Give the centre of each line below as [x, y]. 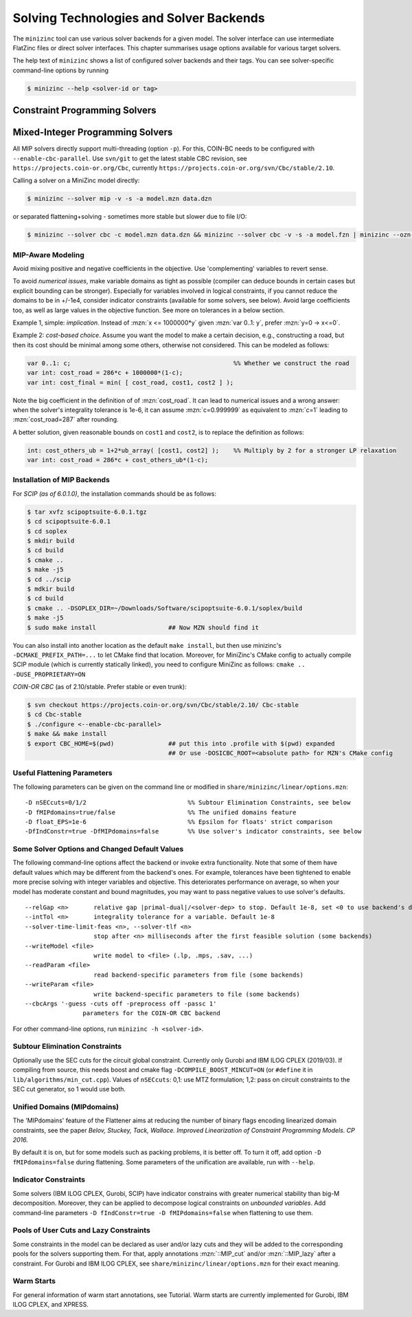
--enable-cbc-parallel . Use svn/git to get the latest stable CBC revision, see [130, 158]
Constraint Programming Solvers [84, 110]
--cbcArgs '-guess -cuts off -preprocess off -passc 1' [121, 1003]
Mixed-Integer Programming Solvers [93, 132]
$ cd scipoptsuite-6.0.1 [69, 522]
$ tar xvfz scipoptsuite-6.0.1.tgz [87, 512]
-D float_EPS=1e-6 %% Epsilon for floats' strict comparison [179, 821]
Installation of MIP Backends [61, 480]
